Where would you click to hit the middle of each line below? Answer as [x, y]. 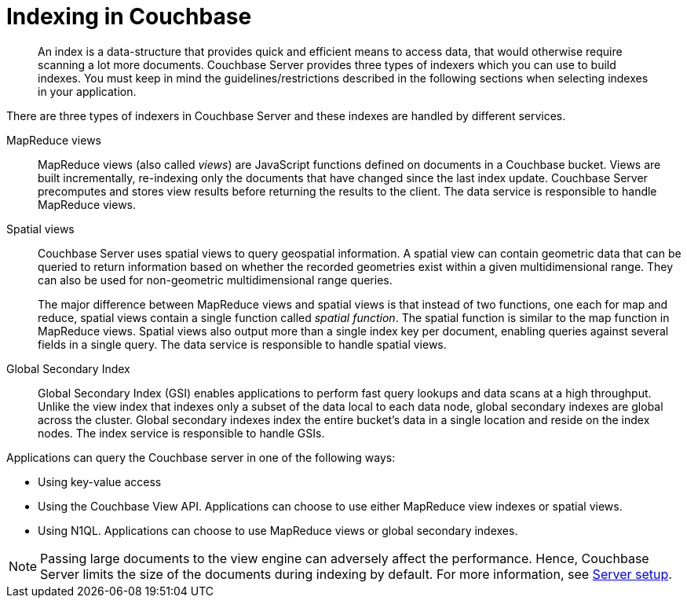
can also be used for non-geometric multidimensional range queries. [215, 280]
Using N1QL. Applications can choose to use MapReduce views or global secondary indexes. [278, 530]
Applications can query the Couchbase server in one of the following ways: [201, 457]
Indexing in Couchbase [129, 16]
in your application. [87, 91]
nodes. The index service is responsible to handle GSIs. [181, 433]
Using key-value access [100, 481]
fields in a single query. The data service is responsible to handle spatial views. [242, 344]
